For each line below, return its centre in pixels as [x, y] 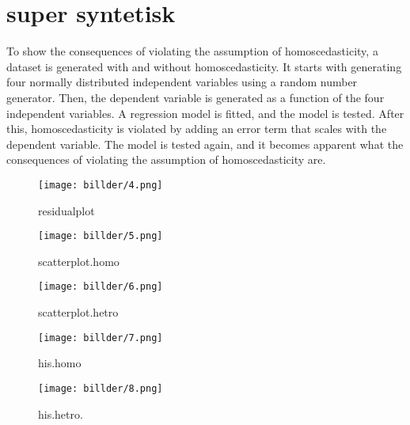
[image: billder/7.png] [101, 338]
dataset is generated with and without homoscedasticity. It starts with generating [204, 66]
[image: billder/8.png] [101, 388]
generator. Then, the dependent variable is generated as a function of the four [196, 97]
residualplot [66, 210]
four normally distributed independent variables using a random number [182, 82]
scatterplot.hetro [78, 312]
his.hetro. [61, 414]
